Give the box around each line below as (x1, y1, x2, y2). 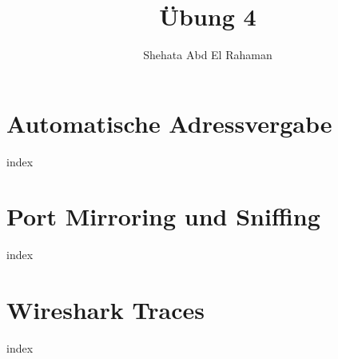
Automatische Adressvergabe (6, 106, 332, 139)
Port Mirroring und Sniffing (6, 200, 320, 233)
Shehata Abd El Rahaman (143, 46, 272, 63)
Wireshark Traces (6, 293, 205, 326)
